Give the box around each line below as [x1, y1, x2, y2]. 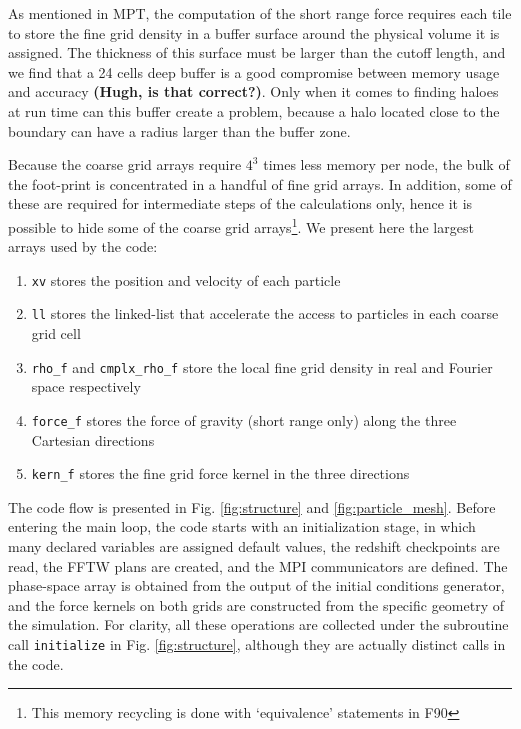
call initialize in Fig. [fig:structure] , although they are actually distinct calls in [8, 634, 506, 654]
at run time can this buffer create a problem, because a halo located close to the [8, 100, 500, 121]
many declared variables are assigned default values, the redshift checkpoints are [8, 536, 500, 557]
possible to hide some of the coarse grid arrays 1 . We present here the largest [8, 213, 474, 237]
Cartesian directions [31, 429, 155, 450]
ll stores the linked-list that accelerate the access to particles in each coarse [31, 303, 499, 324]
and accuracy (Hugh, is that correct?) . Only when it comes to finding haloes [8, 81, 499, 102]
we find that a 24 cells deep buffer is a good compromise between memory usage [8, 61, 500, 82]
